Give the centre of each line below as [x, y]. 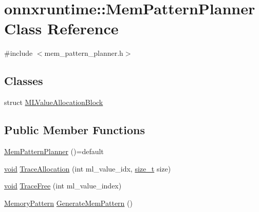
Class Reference [61, 28]
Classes [24, 81]
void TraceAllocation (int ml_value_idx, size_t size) [88, 168]
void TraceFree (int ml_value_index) [63, 186]
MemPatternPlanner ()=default [54, 151]
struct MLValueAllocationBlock [54, 102]
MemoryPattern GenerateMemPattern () [68, 203]
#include [18, 53]
